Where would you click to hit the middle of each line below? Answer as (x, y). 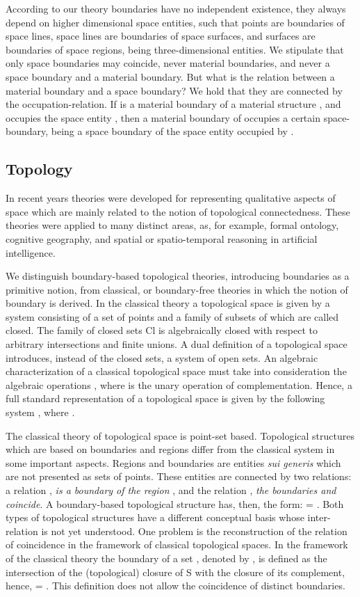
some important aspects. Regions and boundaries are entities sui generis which (173, 462)
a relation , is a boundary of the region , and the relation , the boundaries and (171, 490)
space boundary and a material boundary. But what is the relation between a (170, 76)
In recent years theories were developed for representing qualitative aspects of (171, 198)
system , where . (40, 412)
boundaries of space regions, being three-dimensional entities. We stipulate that (175, 49)
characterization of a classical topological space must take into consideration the (176, 371)
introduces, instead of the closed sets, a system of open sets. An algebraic (162, 357)
